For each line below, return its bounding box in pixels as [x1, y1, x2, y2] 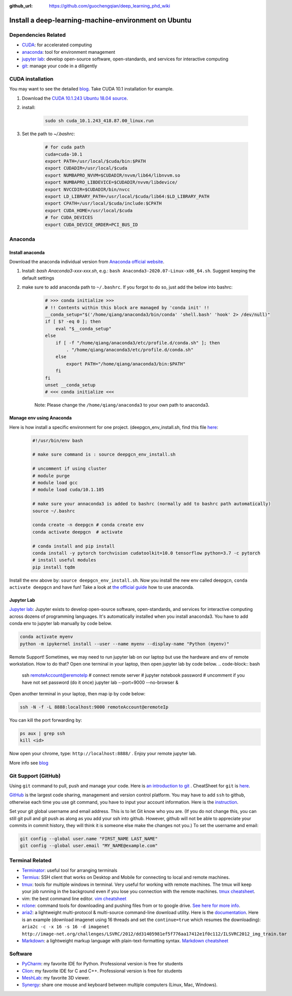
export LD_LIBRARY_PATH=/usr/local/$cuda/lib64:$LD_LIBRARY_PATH [45, 194, 210, 199]
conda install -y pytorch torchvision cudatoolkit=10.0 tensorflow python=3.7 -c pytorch [32, 550, 261, 556]
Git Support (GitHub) [9, 772, 61, 779]
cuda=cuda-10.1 [45, 151, 82, 157]
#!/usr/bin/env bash [32, 437, 83, 443]
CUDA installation [9, 75, 54, 82]
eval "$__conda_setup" [55, 326, 112, 331]
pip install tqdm [32, 564, 75, 570]
